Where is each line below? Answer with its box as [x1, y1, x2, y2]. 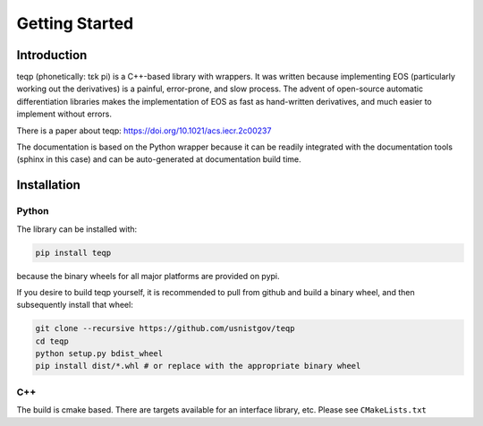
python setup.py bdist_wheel [35, 349, 164, 359]
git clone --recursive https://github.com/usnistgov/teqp [35, 323, 295, 334]
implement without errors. [16, 108, 112, 120]
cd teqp [35, 336, 69, 346]
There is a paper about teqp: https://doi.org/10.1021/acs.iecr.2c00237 [16, 125, 272, 136]
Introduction [16, 47, 88, 63]
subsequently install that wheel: [16, 300, 133, 311]
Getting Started [16, 13, 134, 33]
